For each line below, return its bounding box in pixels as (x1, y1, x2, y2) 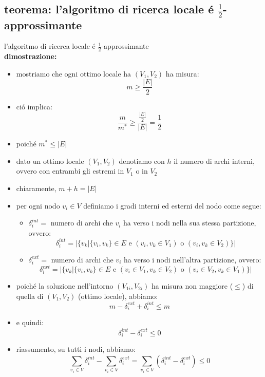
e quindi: (16, 317, 44, 328)
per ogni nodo (16, 200, 60, 211)
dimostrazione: (4, 51, 57, 62)
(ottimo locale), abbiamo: (78, 290, 158, 301)
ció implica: (16, 101, 52, 111)
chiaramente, (16, 183, 56, 194)
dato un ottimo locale (16, 155, 84, 166)
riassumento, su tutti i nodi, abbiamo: (16, 344, 136, 354)
